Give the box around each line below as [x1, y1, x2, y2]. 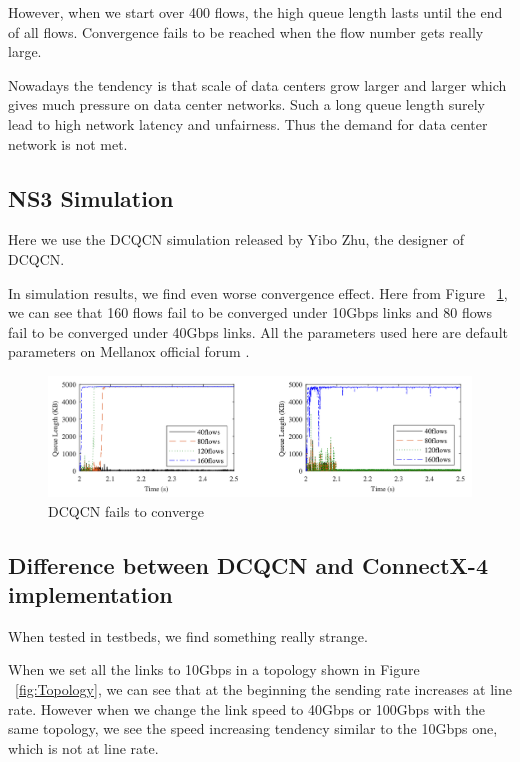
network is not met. [8, 133, 128, 154]
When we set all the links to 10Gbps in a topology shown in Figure [8, 659, 420, 680]
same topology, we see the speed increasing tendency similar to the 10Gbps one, [8, 718, 498, 739]
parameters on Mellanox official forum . [8, 341, 250, 362]
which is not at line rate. [8, 737, 159, 758]
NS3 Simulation [8, 182, 174, 213]
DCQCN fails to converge [48, 500, 204, 521]
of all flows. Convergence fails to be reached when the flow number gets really [8, 21, 484, 42]
